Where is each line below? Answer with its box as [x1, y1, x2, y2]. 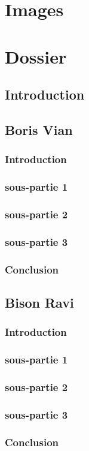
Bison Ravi [5, 293, 74, 311]
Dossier [5, 44, 67, 68]
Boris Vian [5, 120, 73, 139]
